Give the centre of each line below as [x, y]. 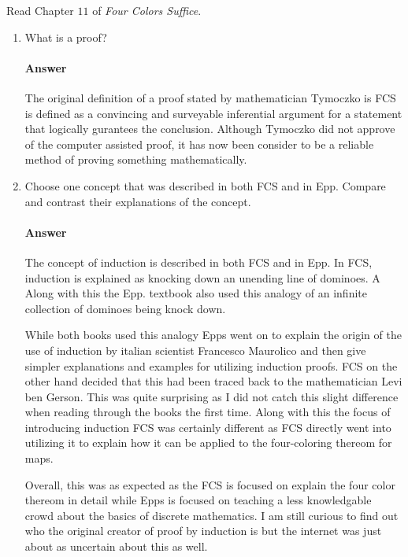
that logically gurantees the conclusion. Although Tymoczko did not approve [210, 129]
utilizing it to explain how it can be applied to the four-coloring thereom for [208, 443]
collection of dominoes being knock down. [125, 308]
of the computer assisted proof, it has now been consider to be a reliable [199, 144]
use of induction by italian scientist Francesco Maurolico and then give [195, 350]
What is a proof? [66, 37]
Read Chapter [40, 10]
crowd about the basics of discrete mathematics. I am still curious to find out [211, 515]
